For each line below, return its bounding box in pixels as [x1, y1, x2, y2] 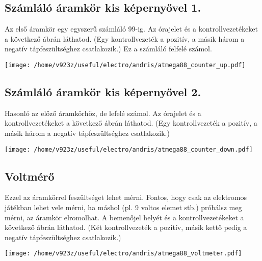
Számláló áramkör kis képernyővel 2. [5, 84, 201, 100]
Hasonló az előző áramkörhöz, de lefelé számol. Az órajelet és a [5, 107, 201, 118]
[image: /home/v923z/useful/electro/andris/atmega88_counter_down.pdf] [5, 146, 253, 153]
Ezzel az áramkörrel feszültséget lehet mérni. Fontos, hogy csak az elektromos [5, 192, 247, 202]
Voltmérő [5, 168, 55, 184]
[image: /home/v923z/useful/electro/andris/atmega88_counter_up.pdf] [5, 61, 246, 69]
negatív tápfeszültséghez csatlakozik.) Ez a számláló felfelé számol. [5, 43, 212, 54]
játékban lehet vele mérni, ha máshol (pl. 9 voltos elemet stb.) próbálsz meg [5, 202, 242, 213]
